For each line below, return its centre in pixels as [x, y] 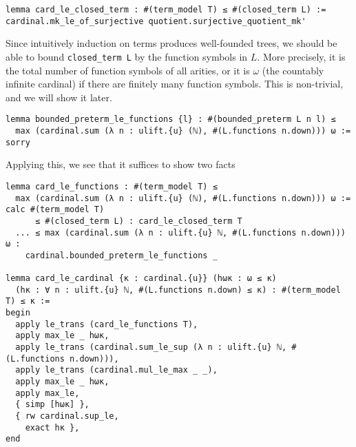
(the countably [293, 70]
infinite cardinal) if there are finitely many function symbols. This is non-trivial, [175, 84]
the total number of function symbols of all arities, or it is [128, 70]
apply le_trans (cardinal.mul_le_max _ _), [116, 370]
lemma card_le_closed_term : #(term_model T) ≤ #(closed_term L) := [166, 10]
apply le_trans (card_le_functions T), [107, 324]
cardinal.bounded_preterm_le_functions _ [121, 255]
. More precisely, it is [301, 56]
